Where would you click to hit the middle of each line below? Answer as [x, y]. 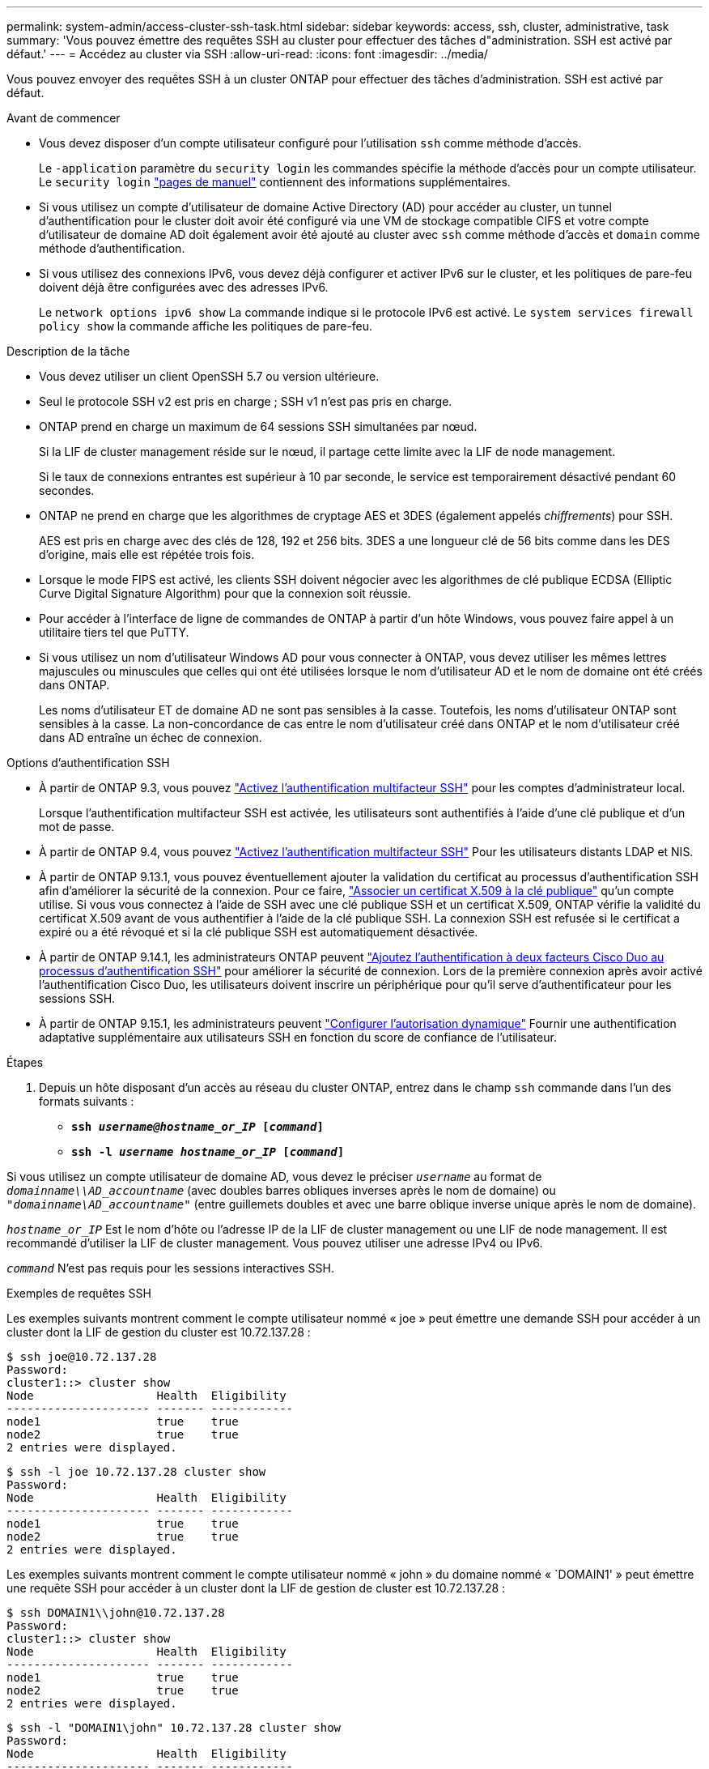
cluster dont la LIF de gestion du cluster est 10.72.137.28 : [159, 1332]
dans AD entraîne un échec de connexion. [151, 737]
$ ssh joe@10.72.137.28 [82, 1357]
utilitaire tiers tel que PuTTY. [114, 632]
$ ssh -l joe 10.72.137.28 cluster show [136, 1472]
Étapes [25, 1062]
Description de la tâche [68, 351]
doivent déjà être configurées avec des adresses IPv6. [184, 287]
